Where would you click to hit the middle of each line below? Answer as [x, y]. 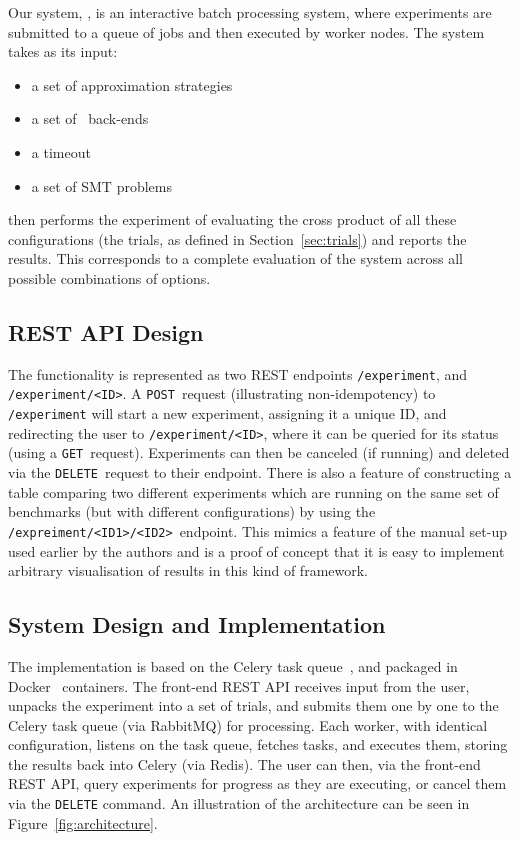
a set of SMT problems [101, 185]
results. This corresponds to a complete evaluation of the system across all [236, 258]
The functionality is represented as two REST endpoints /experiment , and [238, 373]
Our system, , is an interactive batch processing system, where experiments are [250, 12]
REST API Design [106, 331]
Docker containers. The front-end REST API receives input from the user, [239, 685]
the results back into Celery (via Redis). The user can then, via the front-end [244, 763]
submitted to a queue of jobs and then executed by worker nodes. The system [246, 31]
